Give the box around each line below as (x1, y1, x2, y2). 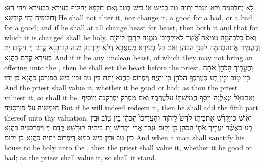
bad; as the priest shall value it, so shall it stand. (4, 152, 157, 162)
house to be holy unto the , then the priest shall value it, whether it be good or (4, 142, 252, 153)
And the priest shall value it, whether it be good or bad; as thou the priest (4, 82, 238, 92)
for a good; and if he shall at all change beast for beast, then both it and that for (4, 22, 258, 33)
